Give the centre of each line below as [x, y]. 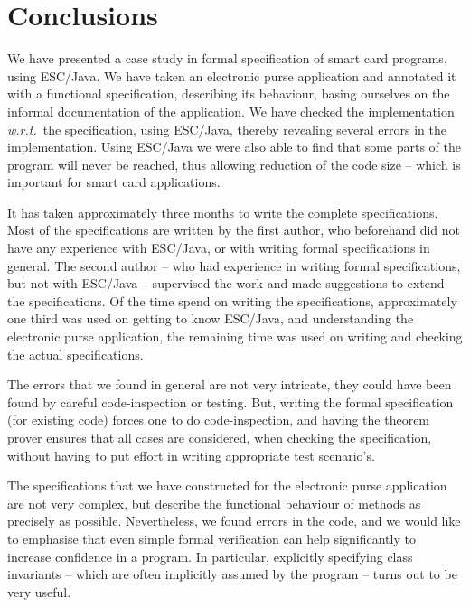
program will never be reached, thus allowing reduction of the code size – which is [234, 164]
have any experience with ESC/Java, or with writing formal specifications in [219, 248]
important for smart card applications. [114, 182]
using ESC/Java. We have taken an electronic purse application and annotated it [232, 75]
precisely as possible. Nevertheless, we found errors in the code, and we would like [234, 521]
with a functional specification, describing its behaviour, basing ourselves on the [229, 93]
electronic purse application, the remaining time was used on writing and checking [235, 336]
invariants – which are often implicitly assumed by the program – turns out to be [232, 574]
